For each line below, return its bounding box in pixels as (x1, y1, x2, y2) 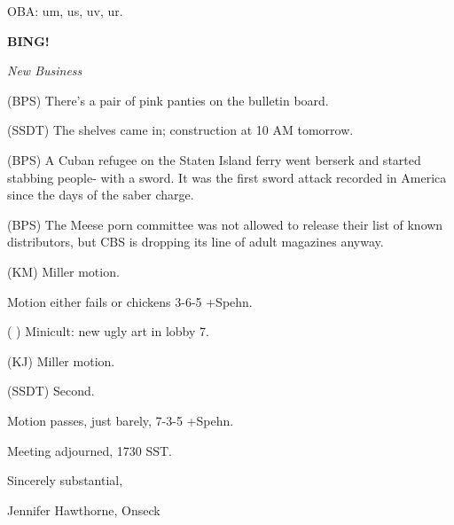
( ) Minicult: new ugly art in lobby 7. (7, 322, 209, 341)
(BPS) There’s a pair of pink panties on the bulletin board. (7, 90, 329, 109)
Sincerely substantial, (7, 471, 123, 490)
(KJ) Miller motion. (7, 351, 115, 370)
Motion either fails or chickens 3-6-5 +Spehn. (7, 292, 253, 310)
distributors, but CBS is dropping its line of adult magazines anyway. (7, 232, 384, 251)
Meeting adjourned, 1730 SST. (7, 441, 172, 459)
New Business (7, 61, 82, 80)
